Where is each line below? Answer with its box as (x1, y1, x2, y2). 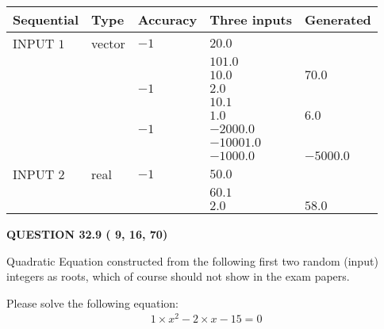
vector (91, 34, 125, 52)
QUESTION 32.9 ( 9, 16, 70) (6, 226, 168, 242)
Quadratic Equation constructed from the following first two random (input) (6, 252, 378, 269)
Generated (304, 10, 371, 29)
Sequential (13, 10, 79, 29)
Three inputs (209, 10, 292, 29)
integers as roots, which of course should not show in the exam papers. (6, 268, 350, 285)
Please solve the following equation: (6, 294, 179, 311)
